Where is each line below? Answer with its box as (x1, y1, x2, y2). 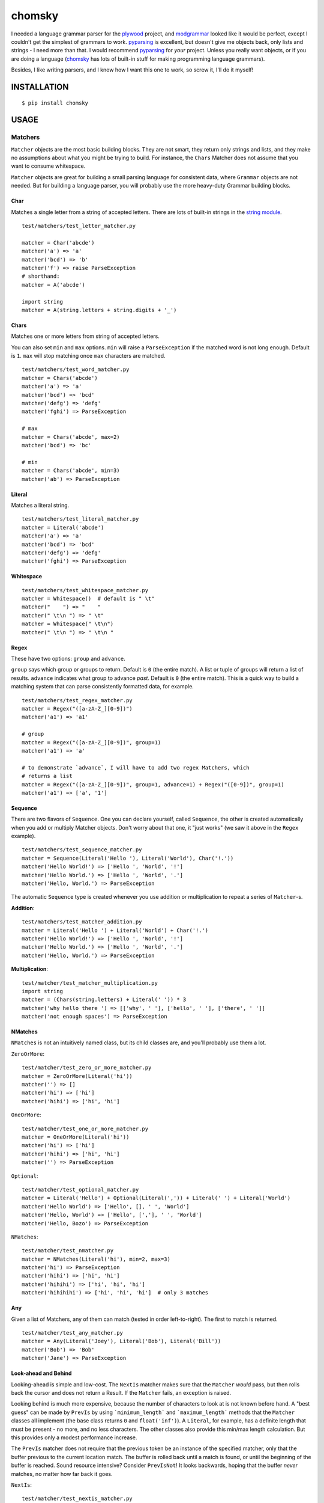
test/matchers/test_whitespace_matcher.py (22, 587, 149, 593)
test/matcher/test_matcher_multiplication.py (22, 979, 158, 986)
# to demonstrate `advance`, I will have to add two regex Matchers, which (22, 764, 250, 771)
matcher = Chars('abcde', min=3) (22, 467, 120, 474)
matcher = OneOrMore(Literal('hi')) (22, 1134, 130, 1140)
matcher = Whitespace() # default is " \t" (22, 595, 155, 602)
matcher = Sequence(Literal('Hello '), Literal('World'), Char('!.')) (22, 854, 234, 862)
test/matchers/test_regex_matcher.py (22, 697, 133, 703)
